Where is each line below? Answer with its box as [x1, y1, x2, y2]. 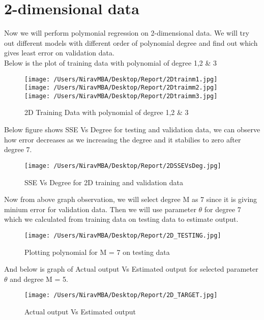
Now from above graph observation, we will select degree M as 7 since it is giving [4, 194, 257, 205]
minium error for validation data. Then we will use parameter [4, 203, 196, 214]
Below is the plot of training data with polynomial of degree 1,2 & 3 [4, 57, 217, 68]
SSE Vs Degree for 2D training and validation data [24, 177, 183, 187]
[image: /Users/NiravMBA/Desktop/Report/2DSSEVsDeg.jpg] [24, 162, 221, 169]
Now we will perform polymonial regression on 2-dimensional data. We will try [4, 27, 249, 38]
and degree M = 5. [10, 273, 68, 284]
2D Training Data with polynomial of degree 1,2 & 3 [24, 107, 189, 118]
